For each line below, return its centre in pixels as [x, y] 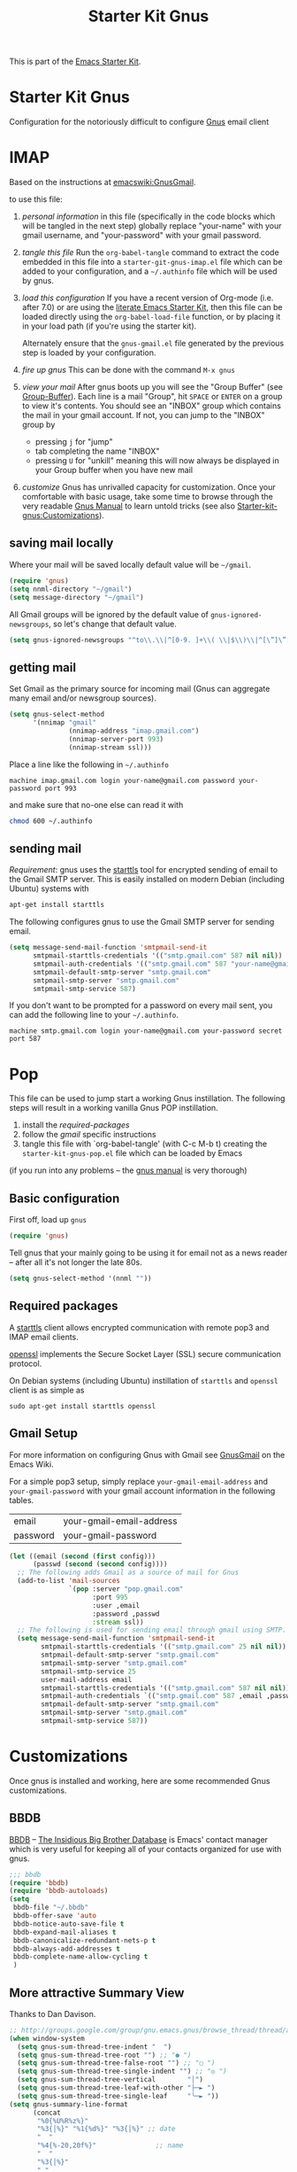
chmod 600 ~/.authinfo [51, 821]
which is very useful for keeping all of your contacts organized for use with [145, 1849]
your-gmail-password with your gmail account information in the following [142, 1491]
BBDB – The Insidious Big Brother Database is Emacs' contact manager [138, 1839]
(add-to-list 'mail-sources [69, 1581]
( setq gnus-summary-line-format [69, 2104]
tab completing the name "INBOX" [97, 451]
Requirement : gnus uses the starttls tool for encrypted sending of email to [144, 870]
